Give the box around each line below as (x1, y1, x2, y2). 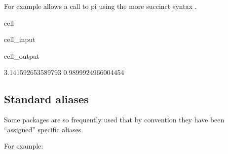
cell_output (4, 50, 39, 61)
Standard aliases (4, 91, 89, 107)
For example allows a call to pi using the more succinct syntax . (4, 1, 197, 11)
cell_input (4, 34, 36, 44)
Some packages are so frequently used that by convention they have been (4, 115, 225, 125)
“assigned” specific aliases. (4, 124, 83, 134)
